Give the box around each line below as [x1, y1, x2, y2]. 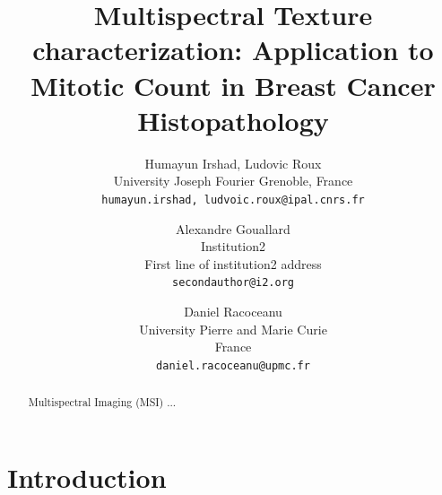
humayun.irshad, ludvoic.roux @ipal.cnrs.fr [101, 193, 365, 206]
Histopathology [137, 101, 329, 138]
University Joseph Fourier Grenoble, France [113, 171, 353, 190]
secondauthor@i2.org [171, 276, 295, 290]
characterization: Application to [32, 31, 434, 68]
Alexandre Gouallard [176, 219, 290, 238]
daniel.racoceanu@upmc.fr [156, 359, 310, 372]
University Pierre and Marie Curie [139, 319, 327, 338]
